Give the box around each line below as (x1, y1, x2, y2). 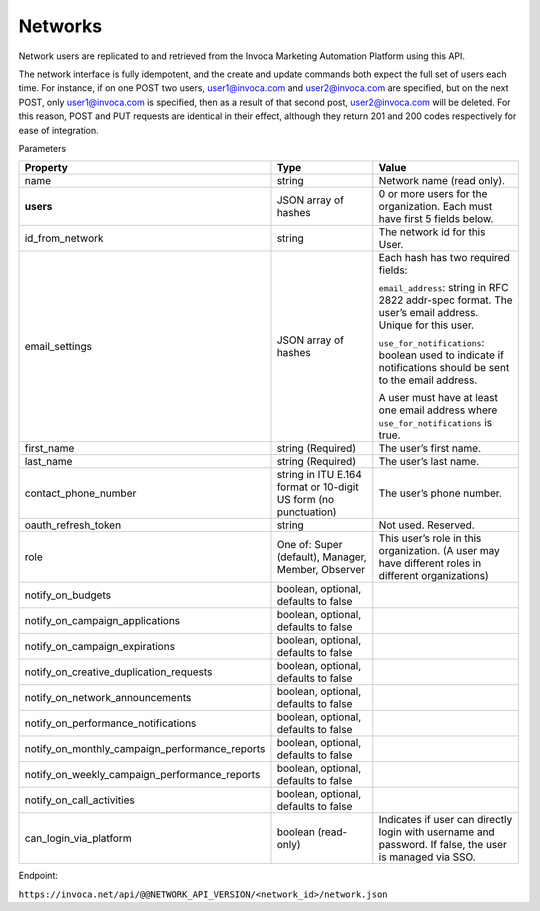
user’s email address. (378, 306, 479, 320)
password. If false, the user (378, 838, 507, 852)
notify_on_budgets (24, 588, 112, 602)
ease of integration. (18, 124, 99, 136)
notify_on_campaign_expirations (24, 640, 175, 654)
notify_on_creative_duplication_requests (24, 665, 213, 679)
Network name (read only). (378, 174, 505, 188)
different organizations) (378, 569, 489, 583)
